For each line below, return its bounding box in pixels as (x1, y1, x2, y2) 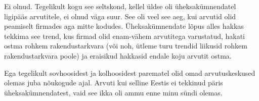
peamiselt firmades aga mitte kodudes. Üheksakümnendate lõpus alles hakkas (4, 21, 244, 31)
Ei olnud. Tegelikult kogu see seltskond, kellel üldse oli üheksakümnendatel (4, 1, 236, 11)
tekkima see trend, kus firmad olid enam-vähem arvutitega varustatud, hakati (4, 30, 245, 41)
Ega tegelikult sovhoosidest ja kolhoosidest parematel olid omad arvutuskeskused (4, 67, 255, 78)
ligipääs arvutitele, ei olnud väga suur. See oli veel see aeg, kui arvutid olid (4, 11, 236, 21)
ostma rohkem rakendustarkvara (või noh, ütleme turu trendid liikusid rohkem (4, 40, 247, 51)
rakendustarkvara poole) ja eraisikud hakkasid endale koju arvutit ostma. (4, 50, 232, 61)
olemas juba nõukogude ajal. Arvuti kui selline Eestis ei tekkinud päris (4, 77, 223, 88)
